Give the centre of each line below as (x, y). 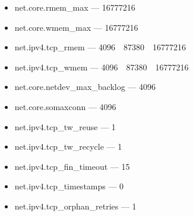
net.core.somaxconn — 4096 (65, 106)
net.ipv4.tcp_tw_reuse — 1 (65, 126)
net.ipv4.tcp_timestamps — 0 (69, 186)
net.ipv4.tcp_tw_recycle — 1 (68, 146)
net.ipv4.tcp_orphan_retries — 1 (75, 206)
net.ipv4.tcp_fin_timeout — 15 (72, 166)
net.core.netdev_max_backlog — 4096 (85, 87)
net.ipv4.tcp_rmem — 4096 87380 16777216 (100, 47)
